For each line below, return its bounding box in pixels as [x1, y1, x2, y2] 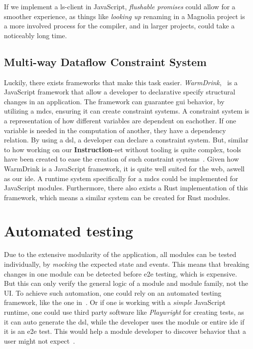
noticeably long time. [4, 30, 67, 40]
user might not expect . [4, 335, 75, 346]
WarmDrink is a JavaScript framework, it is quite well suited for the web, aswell [4, 163, 245, 173]
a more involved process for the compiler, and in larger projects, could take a [4, 21, 235, 31]
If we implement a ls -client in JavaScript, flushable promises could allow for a [4, 1, 235, 11]
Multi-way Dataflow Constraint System [4, 54, 207, 69]
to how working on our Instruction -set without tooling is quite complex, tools [4, 144, 241, 154]
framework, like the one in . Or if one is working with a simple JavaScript [4, 297, 226, 307]
